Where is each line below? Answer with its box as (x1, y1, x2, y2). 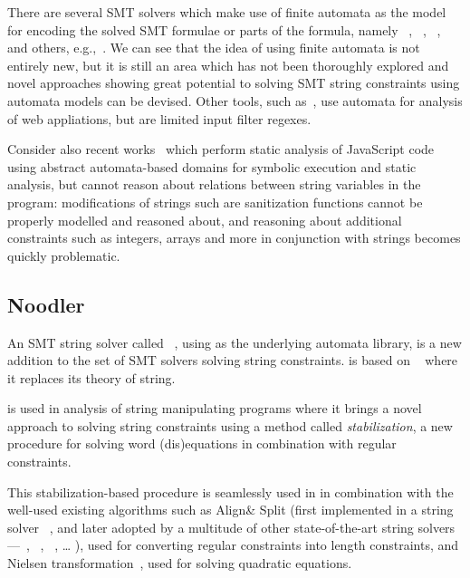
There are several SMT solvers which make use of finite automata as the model (7, 3, 446, 21)
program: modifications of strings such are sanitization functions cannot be (7, 192, 423, 211)
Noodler (7, 290, 85, 318)
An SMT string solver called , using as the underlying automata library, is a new (7, 332, 462, 352)
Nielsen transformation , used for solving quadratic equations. (7, 554, 352, 573)
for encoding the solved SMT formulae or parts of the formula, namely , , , (7, 20, 441, 39)
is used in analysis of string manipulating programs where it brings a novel (7, 399, 422, 418)
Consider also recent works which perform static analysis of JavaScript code (7, 140, 435, 159)
